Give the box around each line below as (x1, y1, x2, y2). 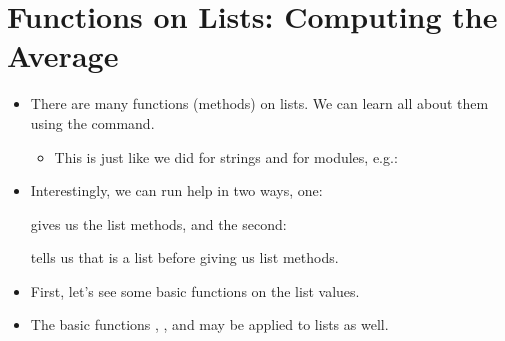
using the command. (30, 112, 155, 133)
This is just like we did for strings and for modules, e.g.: (54, 146, 398, 167)
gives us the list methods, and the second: (30, 213, 287, 234)
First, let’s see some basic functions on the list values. (30, 280, 360, 301)
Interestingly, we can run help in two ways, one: (30, 180, 323, 201)
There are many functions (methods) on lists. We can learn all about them (30, 93, 489, 114)
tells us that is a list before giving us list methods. (30, 247, 339, 268)
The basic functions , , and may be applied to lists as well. (30, 314, 389, 335)
